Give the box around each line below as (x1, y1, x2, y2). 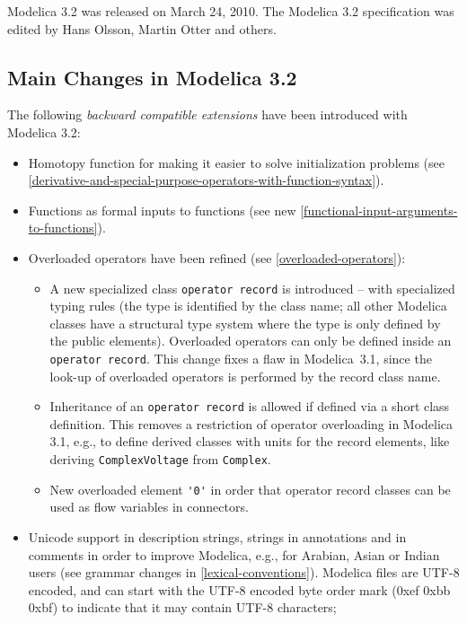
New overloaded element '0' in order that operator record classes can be (49, 479, 451, 498)
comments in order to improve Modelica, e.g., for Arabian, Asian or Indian (28, 545, 440, 564)
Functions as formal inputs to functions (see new (28, 200, 296, 219)
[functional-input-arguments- (300, 200, 458, 219)
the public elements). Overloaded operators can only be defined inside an (49, 331, 452, 350)
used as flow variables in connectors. (49, 497, 249, 516)
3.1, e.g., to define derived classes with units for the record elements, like (49, 432, 450, 451)
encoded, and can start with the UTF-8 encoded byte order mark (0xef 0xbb (28, 580, 451, 599)
